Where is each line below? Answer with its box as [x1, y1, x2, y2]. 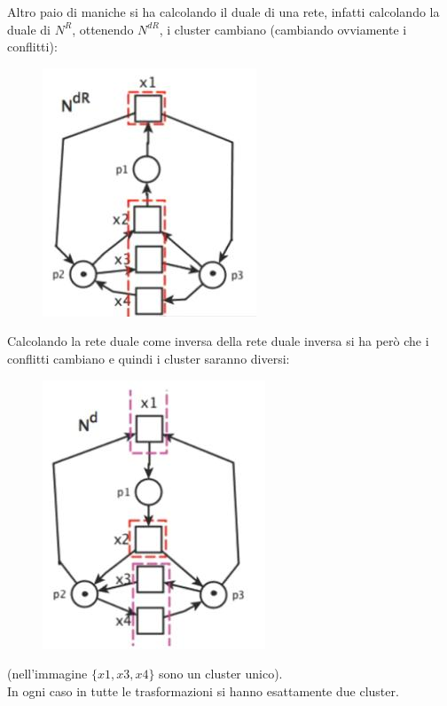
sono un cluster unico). [159, 664, 283, 683]
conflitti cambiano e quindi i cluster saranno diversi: [7, 349, 290, 367]
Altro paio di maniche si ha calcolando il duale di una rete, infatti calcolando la [7, 3, 440, 20]
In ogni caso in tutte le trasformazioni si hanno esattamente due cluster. [7, 681, 399, 700]
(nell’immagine [7, 664, 88, 683]
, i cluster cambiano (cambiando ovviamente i [159, 20, 407, 38]
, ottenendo [72, 20, 134, 38]
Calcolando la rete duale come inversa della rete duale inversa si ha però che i [7, 332, 429, 350]
